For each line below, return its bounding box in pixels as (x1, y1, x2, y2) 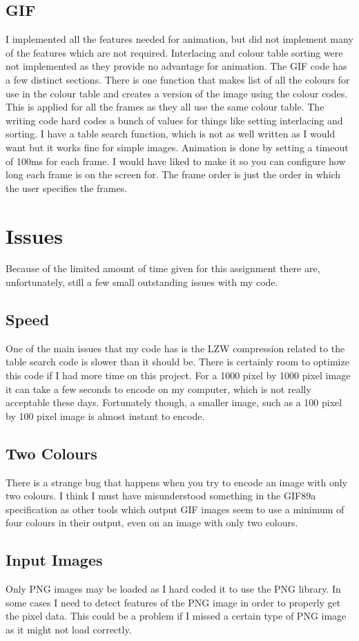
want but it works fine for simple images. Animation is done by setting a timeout (6, 140, 349, 154)
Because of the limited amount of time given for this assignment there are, (6, 261, 320, 276)
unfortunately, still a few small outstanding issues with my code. (6, 275, 278, 289)
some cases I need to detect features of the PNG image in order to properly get (6, 595, 341, 609)
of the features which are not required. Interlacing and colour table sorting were (6, 45, 343, 59)
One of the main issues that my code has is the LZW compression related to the (6, 341, 345, 355)
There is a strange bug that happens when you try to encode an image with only (6, 475, 348, 489)
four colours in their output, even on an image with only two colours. (6, 515, 298, 530)
